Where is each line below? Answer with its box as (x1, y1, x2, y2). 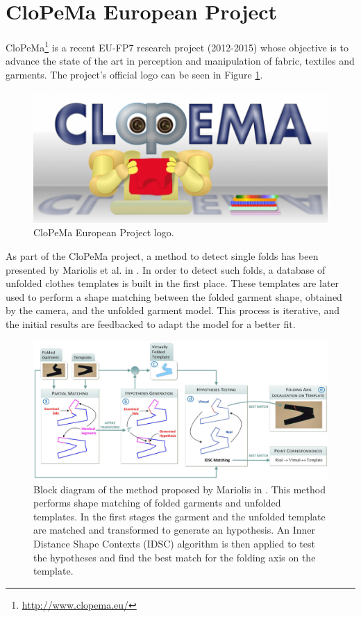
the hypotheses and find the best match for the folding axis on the (33, 550, 316, 564)
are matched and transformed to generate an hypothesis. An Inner (33, 523, 316, 537)
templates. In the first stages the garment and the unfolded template (33, 509, 326, 523)
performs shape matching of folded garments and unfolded (33, 495, 281, 510)
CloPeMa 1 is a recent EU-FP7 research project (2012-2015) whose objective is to (6, 38, 349, 54)
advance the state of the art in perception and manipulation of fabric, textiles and (6, 54, 355, 68)
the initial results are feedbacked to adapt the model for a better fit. (6, 316, 296, 331)
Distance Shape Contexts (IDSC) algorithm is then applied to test (33, 536, 315, 551)
